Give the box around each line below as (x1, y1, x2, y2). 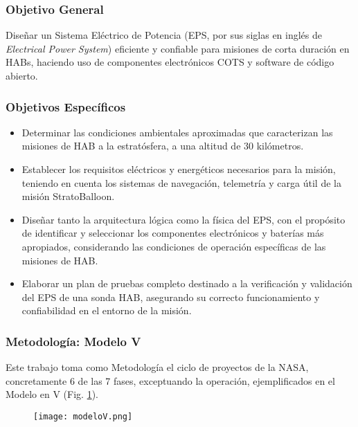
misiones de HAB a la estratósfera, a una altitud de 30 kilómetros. (21, 138, 304, 153)
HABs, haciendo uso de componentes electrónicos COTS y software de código (6, 55, 334, 69)
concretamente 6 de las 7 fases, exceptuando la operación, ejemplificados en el (6, 373, 335, 388)
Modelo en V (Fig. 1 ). (6, 387, 98, 401)
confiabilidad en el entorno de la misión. (21, 303, 192, 318)
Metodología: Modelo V (6, 332, 141, 349)
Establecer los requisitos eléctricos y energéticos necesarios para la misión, (21, 162, 336, 176)
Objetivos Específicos (6, 98, 126, 115)
